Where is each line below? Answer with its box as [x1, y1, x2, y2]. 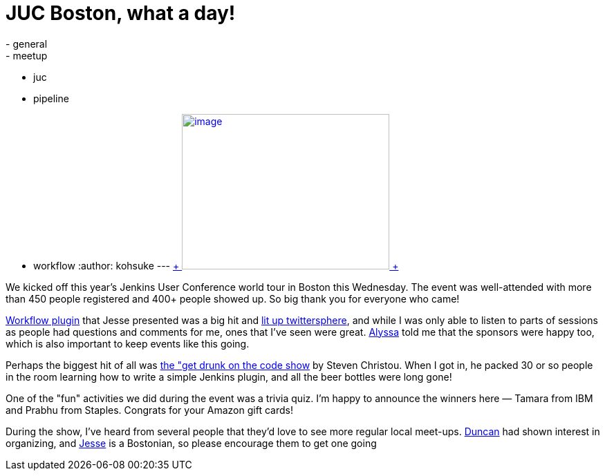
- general [6, 37, 48, 50]
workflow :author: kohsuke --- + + [33, 259, 399, 272]
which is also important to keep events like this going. [6, 337, 250, 350]
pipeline [33, 92, 69, 104]
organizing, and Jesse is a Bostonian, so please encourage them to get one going [6, 437, 377, 449]
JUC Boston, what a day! [6, 1, 236, 25]
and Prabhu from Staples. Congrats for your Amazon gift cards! [6, 403, 293, 416]
